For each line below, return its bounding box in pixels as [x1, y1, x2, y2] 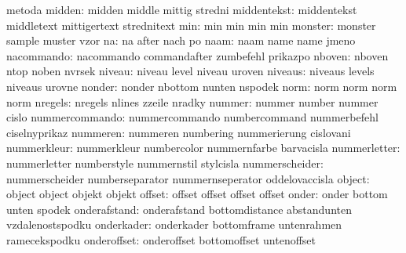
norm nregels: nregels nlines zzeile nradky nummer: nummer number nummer [6, 93, 379, 110]
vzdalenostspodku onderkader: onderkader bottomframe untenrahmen [6, 216, 342, 233]
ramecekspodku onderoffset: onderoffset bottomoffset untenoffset [6, 231, 316, 248]
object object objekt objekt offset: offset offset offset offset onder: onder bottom [6, 186, 388, 202]
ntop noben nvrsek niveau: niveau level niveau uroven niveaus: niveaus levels [6, 63, 375, 79]
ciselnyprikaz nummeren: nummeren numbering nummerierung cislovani [6, 124, 351, 140]
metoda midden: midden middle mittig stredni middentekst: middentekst [6, 2, 357, 17]
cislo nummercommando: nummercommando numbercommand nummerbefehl [6, 109, 379, 125]
